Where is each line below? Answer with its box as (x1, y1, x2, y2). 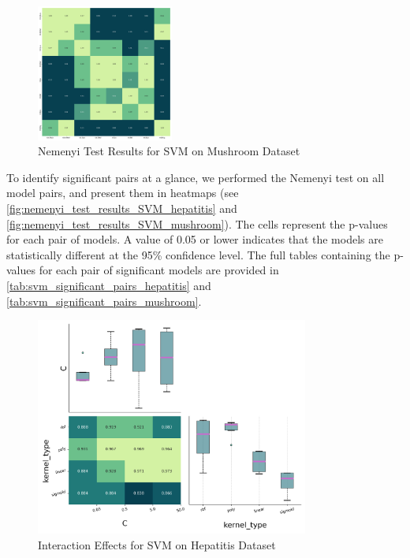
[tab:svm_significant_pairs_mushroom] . (6, 292, 202, 309)
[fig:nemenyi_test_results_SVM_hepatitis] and (6, 199, 237, 216)
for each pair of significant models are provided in (39, 262, 279, 278)
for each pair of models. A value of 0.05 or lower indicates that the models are (6, 231, 383, 247)
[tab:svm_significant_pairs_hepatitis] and (6, 277, 211, 293)
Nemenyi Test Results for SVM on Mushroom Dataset (38, 143, 300, 159)
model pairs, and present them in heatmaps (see (6, 184, 239, 201)
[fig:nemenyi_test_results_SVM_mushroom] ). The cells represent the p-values (6, 215, 388, 232)
